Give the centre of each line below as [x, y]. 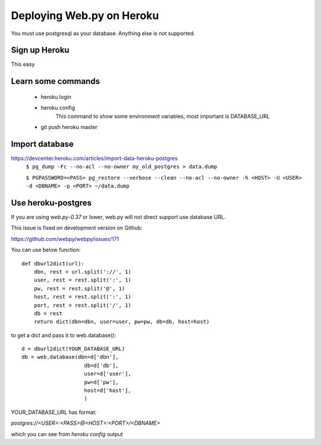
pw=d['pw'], [101, 382]
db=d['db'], [101, 365]
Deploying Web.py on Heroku [85, 15]
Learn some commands [56, 81]
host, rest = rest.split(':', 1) [83, 297]
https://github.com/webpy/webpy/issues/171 [65, 239]
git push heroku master [69, 127]
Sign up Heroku [40, 50]
